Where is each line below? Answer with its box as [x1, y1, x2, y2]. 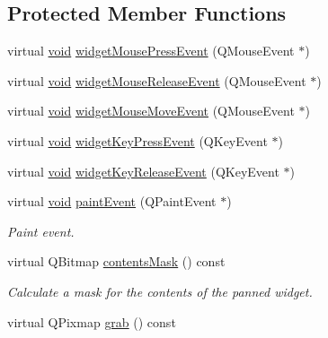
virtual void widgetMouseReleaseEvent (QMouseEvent [7, 71, 306, 90]
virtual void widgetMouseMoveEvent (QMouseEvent [7, 101, 295, 120]
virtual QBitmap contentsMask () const [7, 252, 226, 271]
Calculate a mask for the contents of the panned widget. [7, 282, 313, 300]
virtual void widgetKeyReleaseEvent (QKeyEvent [7, 161, 279, 180]
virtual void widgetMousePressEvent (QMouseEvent [7, 41, 295, 60]
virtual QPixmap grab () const [7, 312, 176, 331]
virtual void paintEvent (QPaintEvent [7, 192, 217, 211]
